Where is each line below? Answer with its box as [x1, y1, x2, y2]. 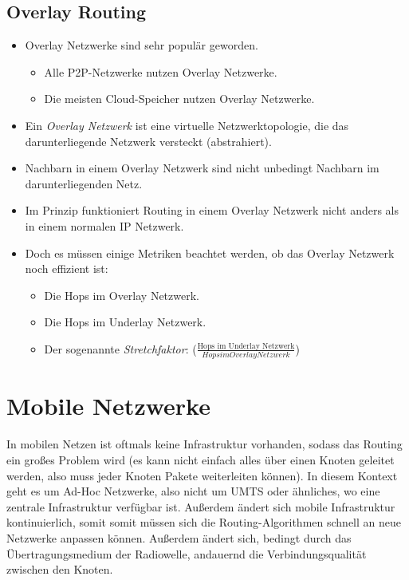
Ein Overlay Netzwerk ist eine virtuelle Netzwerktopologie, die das [25, 116, 349, 133]
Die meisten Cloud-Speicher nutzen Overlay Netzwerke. [44, 90, 315, 107]
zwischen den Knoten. [6, 561, 113, 578]
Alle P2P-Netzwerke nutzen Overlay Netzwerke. [44, 63, 277, 80]
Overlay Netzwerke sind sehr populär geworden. [25, 37, 258, 53]
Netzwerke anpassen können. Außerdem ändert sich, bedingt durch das [6, 529, 352, 546]
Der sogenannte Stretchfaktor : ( [44, 340, 197, 357]
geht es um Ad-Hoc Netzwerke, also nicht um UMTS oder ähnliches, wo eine [6, 483, 380, 499]
